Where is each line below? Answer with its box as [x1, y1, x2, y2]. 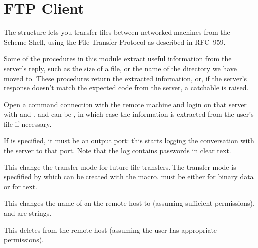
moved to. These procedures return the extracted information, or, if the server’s [4, 73, 247, 83]
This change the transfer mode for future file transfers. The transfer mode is [4, 162, 236, 172]
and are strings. [4, 208, 52, 218]
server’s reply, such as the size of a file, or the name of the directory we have [4, 63, 237, 73]
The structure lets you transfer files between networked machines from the [4, 27, 230, 37]
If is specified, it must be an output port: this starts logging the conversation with [4, 135, 254, 146]
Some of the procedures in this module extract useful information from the [4, 53, 232, 64]
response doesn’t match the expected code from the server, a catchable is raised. [4, 83, 249, 93]
